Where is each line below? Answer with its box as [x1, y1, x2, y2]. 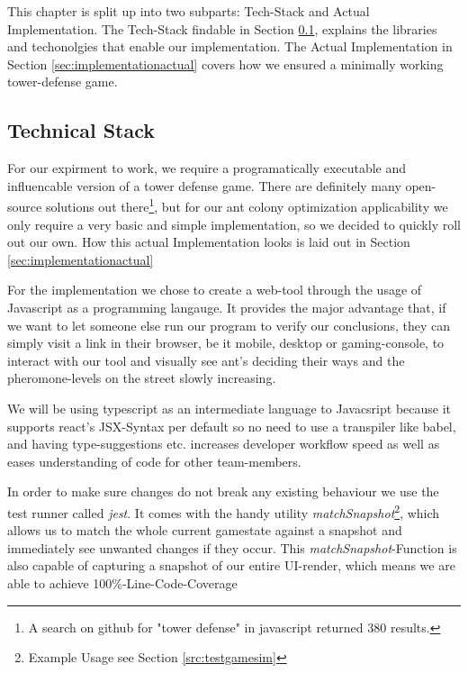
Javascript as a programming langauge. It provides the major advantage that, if [7, 297, 446, 316]
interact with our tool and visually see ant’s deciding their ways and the [7, 350, 405, 369]
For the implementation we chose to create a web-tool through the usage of [7, 280, 422, 299]
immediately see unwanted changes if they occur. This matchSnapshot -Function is [7, 538, 457, 557]
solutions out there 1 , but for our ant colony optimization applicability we [45, 195, 448, 216]
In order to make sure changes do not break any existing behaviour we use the [7, 482, 439, 501]
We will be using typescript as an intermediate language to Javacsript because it [7, 398, 452, 417]
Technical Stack [7, 116, 156, 144]
